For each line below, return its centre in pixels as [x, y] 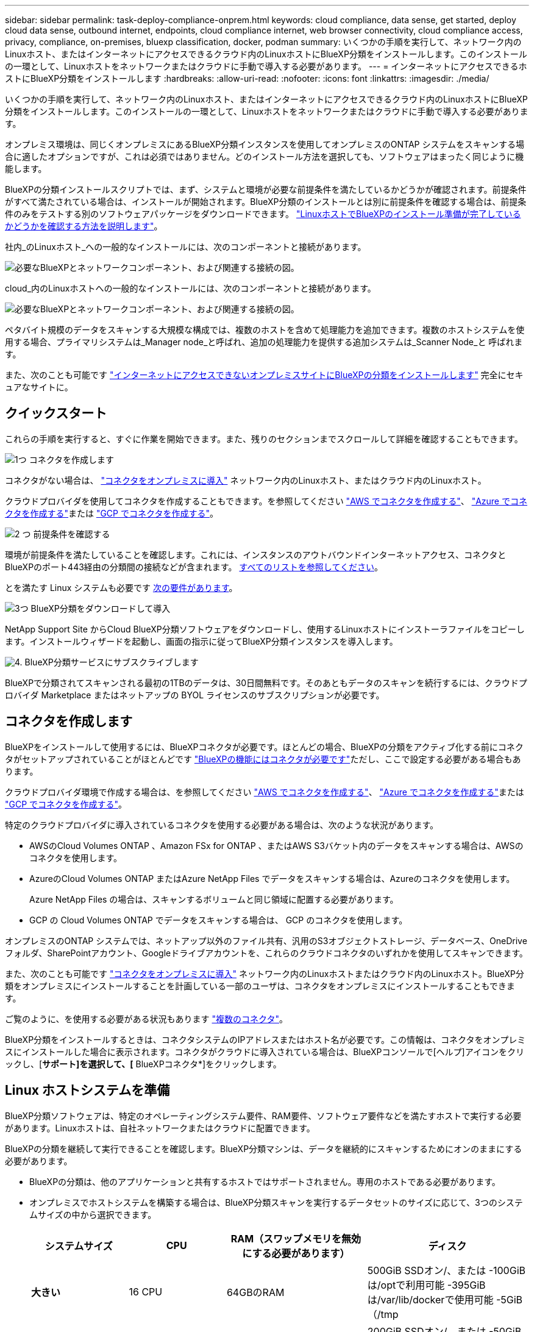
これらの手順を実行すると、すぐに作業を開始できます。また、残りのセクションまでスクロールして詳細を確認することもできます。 [264, 439]
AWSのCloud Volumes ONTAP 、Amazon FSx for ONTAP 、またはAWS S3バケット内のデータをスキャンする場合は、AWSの [276, 845]
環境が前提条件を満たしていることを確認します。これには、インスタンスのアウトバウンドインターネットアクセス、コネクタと [256, 554]
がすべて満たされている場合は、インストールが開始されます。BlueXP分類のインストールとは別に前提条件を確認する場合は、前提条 [266, 202]
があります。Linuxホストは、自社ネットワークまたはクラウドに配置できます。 [160, 1128]
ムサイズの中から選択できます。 [93, 1214]
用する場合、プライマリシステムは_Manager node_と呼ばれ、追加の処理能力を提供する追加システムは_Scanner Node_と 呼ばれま [264, 342]
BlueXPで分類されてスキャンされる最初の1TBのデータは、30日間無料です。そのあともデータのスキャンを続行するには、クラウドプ [266, 682]
